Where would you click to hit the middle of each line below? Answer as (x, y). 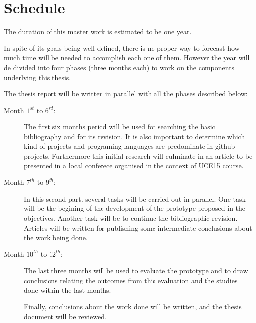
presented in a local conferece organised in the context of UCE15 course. (134, 165)
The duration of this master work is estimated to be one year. (98, 31)
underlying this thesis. (38, 77)
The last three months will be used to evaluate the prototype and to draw (136, 270)
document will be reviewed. (65, 316)
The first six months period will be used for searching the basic (120, 127)
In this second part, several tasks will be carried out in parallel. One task (135, 198)
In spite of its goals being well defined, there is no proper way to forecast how (122, 48)
